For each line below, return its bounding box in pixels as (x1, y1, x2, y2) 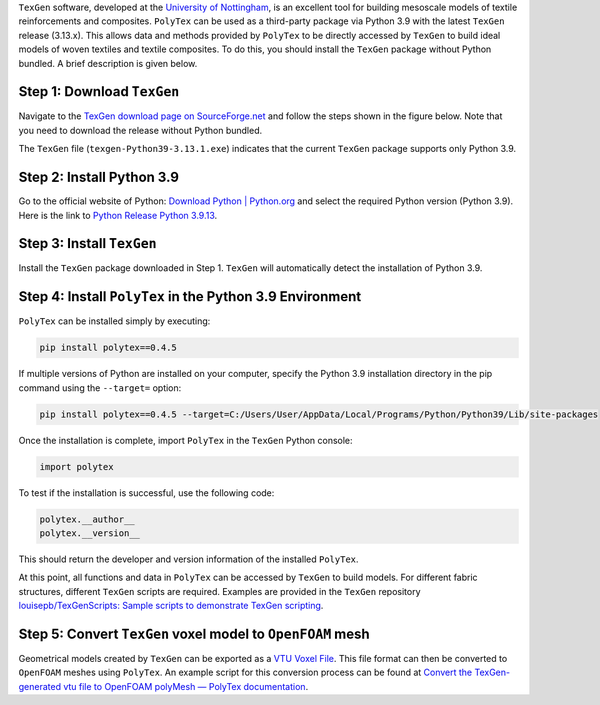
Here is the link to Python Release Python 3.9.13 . (18, 209, 218, 221)
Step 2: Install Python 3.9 (18, 169, 180, 186)
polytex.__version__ (39, 528, 140, 539)
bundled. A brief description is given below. (18, 57, 198, 69)
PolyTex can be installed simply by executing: (18, 315, 211, 327)
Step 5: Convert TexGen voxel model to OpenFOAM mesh (18, 626, 370, 642)
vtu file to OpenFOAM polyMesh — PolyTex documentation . (63, 680, 309, 692)
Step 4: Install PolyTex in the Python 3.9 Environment (18, 288, 362, 305)
